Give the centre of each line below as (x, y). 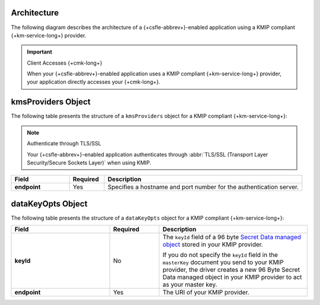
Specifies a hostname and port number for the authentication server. (203, 187)
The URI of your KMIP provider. (206, 293)
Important (40, 52)
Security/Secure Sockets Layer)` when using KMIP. (89, 163)
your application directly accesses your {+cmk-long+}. (94, 82)
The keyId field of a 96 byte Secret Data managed (232, 237)
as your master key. (190, 285)
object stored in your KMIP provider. (213, 244)
